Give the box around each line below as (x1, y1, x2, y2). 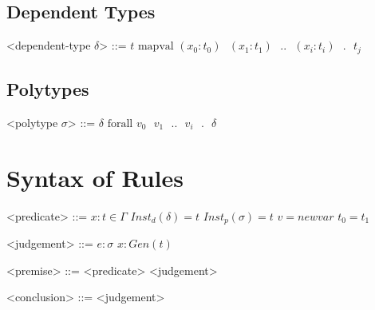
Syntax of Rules (6, 161, 184, 193)
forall (107, 117, 133, 129)
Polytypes (6, 77, 89, 101)
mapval (137, 41, 174, 53)
